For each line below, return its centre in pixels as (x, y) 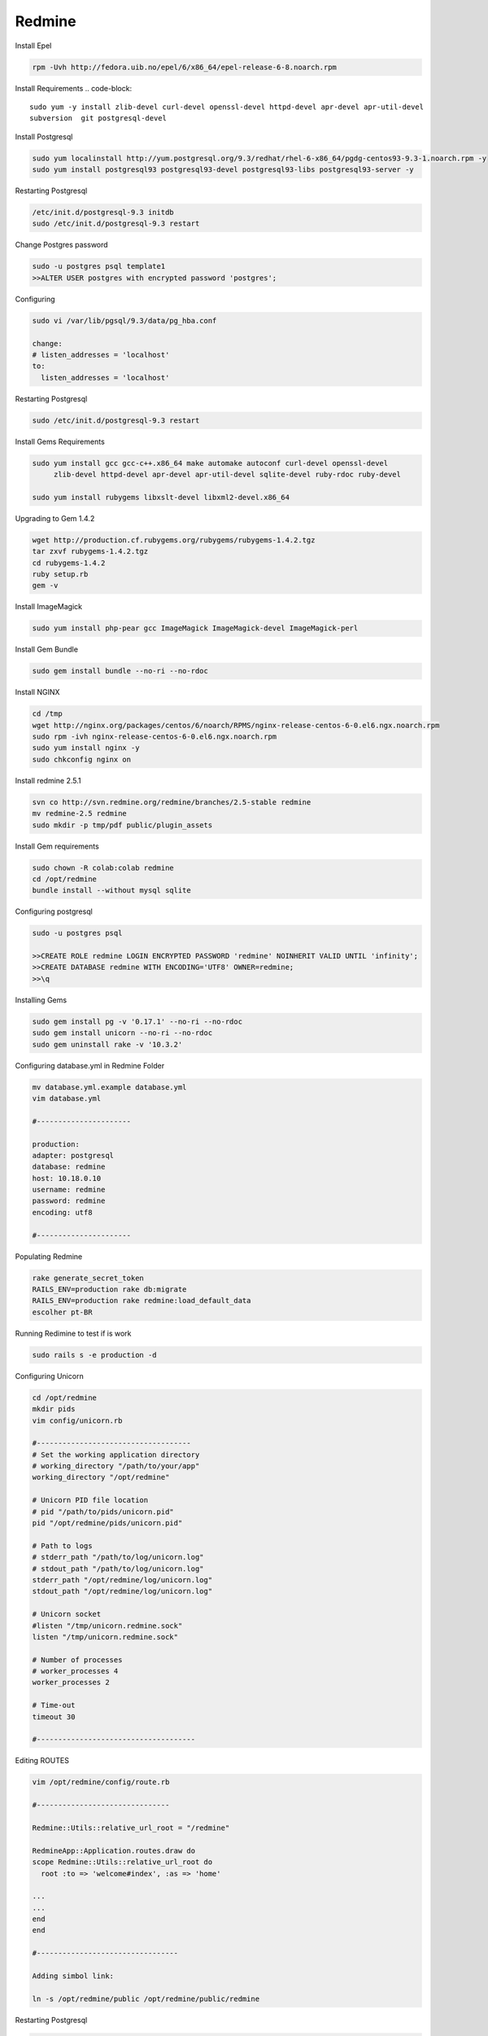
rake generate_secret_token (88, 1278)
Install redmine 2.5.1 (48, 780)
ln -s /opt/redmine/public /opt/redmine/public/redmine (146, 1999)
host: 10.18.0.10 (67, 1178)
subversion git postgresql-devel (98, 118)
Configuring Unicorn (50, 1376)
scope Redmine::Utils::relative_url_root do (122, 1862)
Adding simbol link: (73, 1976)
